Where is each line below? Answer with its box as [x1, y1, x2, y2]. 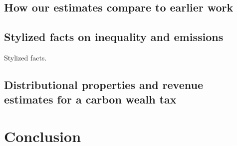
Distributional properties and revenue [4, 76, 203, 92]
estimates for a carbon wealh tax [4, 91, 177, 107]
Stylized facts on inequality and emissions [4, 29, 224, 44]
